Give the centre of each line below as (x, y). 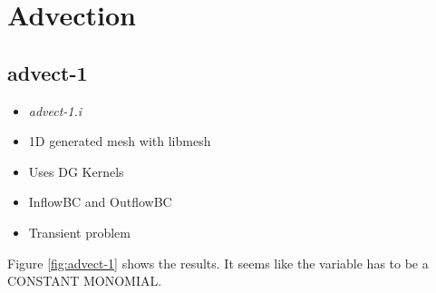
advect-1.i (55, 110)
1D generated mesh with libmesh (120, 141)
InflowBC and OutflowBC (100, 202)
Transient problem (79, 232)
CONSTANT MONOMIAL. (85, 281)
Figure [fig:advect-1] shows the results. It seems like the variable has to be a (218, 263)
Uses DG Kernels (76, 171)
